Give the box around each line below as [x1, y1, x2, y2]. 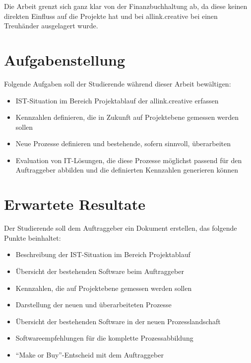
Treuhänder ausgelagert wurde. [4, 20, 98, 31]
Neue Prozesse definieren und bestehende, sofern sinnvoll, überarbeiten [15, 138, 231, 149]
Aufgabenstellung [4, 49, 125, 70]
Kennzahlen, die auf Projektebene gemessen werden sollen [15, 282, 192, 293]
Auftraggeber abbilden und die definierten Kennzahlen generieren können [15, 165, 239, 175]
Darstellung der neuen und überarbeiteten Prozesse [15, 299, 172, 310]
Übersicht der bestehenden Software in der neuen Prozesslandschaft [15, 316, 221, 326]
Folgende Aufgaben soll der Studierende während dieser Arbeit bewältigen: [4, 78, 231, 89]
